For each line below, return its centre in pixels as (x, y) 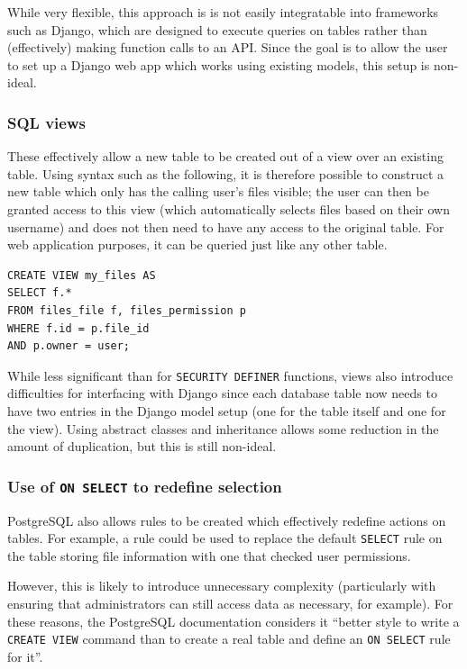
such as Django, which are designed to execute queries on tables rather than (217, 29)
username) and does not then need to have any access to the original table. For (226, 226)
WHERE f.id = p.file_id (78, 328)
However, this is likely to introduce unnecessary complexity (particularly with (222, 586)
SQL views (46, 122)
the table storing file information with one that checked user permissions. (209, 555)
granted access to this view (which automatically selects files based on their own (229, 208)
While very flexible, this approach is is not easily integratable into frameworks (223, 12)
